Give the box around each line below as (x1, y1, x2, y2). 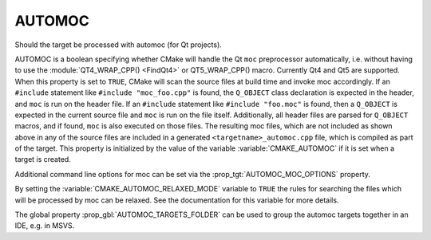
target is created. (14, 155, 71, 164)
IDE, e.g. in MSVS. (14, 221, 75, 230)
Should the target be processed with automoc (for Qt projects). (14, 40, 223, 49)
